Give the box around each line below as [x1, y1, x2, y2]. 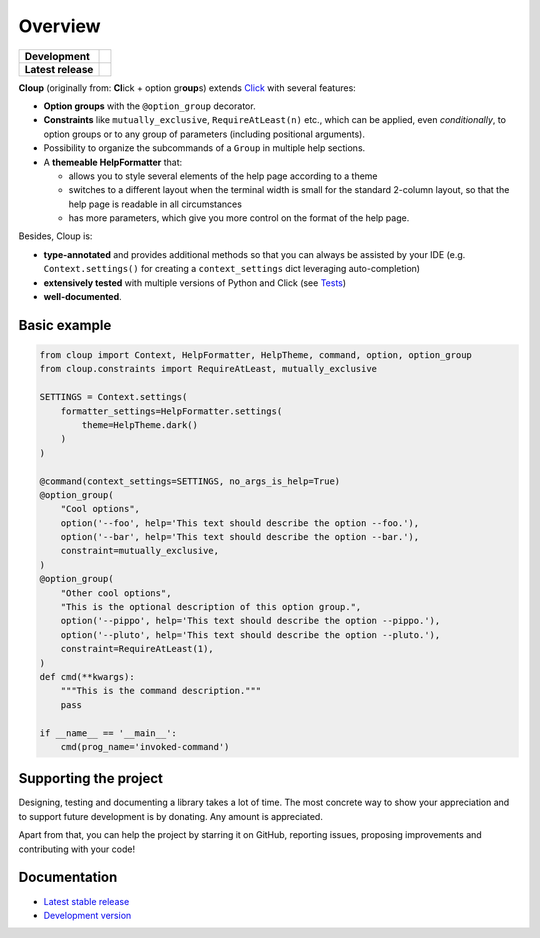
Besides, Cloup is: [18, 230, 93, 242]
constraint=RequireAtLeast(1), [60, 643, 214, 655]
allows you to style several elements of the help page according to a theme [68, 170, 379, 182]
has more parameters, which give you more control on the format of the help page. [68, 212, 410, 224]
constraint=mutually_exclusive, [60, 545, 220, 557]
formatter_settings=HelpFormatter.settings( [60, 405, 283, 417]
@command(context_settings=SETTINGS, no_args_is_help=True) [39, 475, 341, 487]
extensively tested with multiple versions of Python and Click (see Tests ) [43, 276, 347, 289]
